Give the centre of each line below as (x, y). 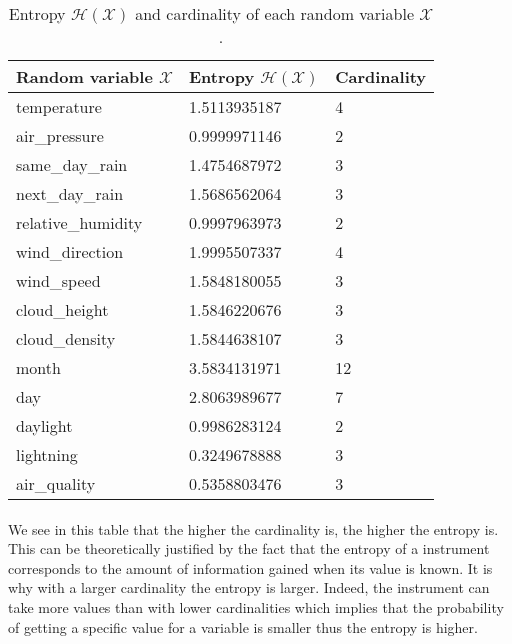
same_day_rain (72, 164)
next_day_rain (70, 193)
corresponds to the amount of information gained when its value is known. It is (250, 567)
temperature (59, 106)
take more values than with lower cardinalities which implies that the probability (256, 606)
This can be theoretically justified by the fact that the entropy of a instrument (249, 548)
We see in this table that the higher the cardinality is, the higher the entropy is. (253, 528)
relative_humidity (79, 222)
